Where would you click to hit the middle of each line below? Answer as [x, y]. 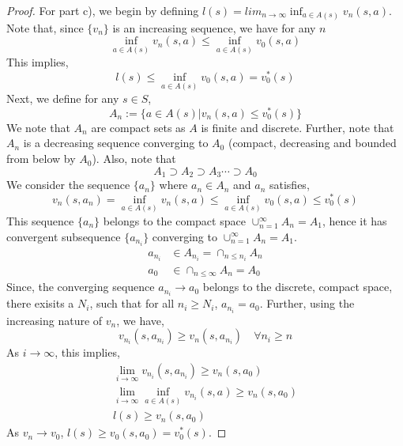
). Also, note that [134, 159]
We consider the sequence [68, 185]
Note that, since [45, 27]
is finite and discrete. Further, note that [298, 127]
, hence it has [354, 221]
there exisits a [40, 303]
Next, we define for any [63, 98]
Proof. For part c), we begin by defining [103, 10]
